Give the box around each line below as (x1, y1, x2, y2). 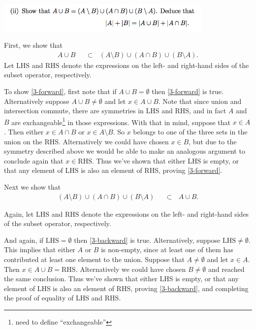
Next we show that (4, 182, 61, 192)
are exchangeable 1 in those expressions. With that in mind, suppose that (11, 115, 230, 127)
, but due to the (189, 136, 237, 146)
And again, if (4, 234, 44, 245)
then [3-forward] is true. (152, 86, 224, 97)
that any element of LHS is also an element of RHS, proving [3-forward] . (4, 165, 223, 175)
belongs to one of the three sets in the (133, 127, 248, 137)
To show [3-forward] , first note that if (4, 86, 117, 97)
